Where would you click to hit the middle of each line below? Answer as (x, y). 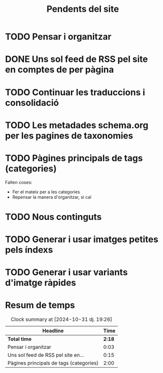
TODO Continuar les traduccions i (75, 92)
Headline (53, 331)
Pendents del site (83, 9)
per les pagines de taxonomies (69, 136)
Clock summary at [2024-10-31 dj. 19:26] (61, 319)
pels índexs (29, 250)
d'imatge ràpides (41, 283)
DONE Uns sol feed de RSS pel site (77, 59)
